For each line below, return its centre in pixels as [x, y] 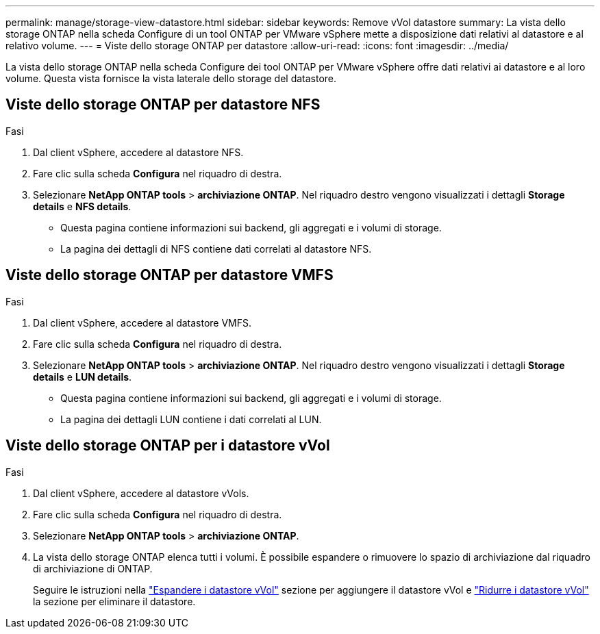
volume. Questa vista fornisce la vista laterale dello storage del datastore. [171, 78]
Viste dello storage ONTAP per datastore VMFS [170, 275]
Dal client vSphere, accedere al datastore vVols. [141, 493]
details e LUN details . [83, 377]
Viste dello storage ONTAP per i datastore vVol [168, 446]
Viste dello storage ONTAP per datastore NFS [163, 105]
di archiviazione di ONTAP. [93, 568]
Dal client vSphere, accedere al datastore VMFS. [142, 322]
